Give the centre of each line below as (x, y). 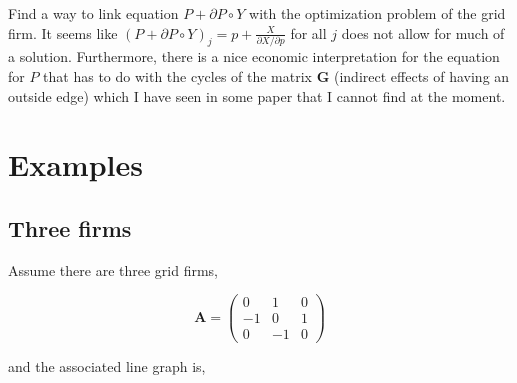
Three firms (70, 227)
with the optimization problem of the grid (377, 13)
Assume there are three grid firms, (113, 269)
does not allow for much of (423, 32)
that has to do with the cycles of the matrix (177, 75)
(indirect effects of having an (421, 75)
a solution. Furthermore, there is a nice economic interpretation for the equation (254, 56)
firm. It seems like (63, 32)
